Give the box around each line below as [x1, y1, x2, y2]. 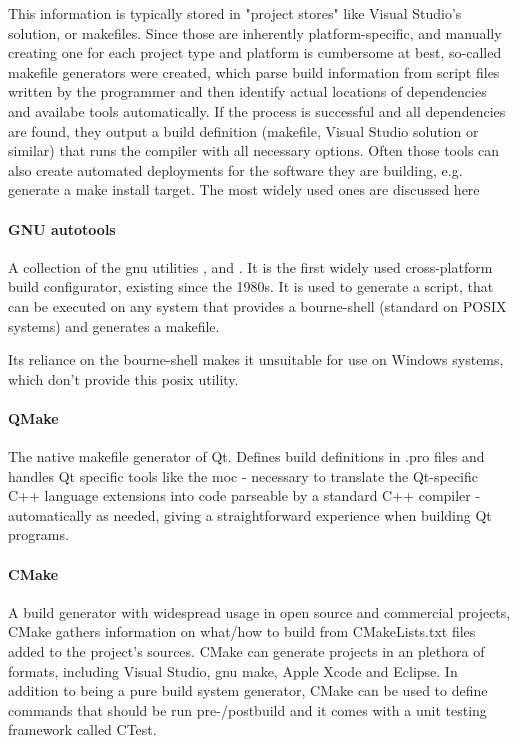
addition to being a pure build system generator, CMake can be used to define [8, 680, 488, 701]
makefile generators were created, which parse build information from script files [8, 61, 500, 82]
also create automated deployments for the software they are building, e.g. [8, 159, 463, 180]
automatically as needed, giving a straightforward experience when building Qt [8, 504, 492, 525]
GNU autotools [8, 218, 116, 239]
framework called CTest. [8, 719, 157, 740]
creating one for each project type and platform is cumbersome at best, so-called [8, 42, 502, 63]
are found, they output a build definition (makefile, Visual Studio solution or [8, 120, 479, 141]
